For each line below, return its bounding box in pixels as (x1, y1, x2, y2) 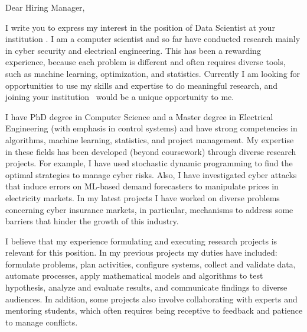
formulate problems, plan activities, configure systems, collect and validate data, (5, 257, 296, 270)
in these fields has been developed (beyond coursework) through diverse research (5, 145, 296, 157)
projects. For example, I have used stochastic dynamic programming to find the (5, 157, 293, 169)
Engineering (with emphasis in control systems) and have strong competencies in (5, 122, 298, 134)
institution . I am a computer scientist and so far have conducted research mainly (5, 33, 301, 45)
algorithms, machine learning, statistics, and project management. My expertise (5, 133, 294, 146)
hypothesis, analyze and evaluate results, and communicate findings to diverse (5, 281, 288, 294)
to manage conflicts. (5, 315, 78, 328)
